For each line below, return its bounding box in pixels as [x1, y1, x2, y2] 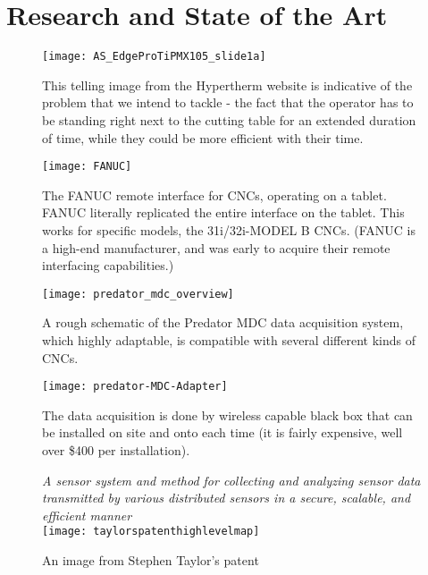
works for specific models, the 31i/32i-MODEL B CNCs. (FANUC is [42, 221, 415, 239]
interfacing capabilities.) [42, 256, 174, 275]
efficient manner [42, 505, 132, 524]
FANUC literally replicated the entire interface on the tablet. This [42, 203, 405, 222]
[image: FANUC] [42, 160, 132, 173]
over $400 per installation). [42, 441, 190, 460]
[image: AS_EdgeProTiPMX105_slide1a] [42, 50, 266, 63]
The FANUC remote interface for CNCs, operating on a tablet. [42, 185, 387, 204]
